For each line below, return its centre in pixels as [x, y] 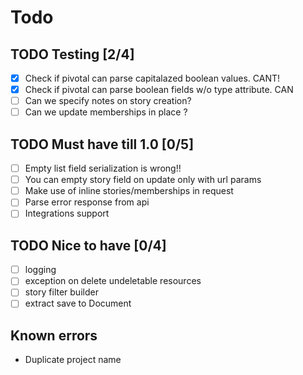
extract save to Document [78, 303]
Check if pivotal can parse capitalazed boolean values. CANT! [152, 78]
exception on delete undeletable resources [113, 281]
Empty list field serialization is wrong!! [103, 168]
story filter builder [61, 292]
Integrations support [67, 213]
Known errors [54, 335]
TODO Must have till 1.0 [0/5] [102, 144]
